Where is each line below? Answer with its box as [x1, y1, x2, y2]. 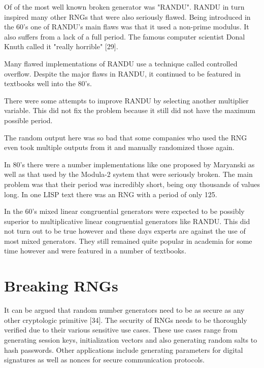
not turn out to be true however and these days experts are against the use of [4, 226, 246, 236]
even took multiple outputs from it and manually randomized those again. [4, 142, 235, 153]
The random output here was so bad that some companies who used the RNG [4, 132, 247, 142]
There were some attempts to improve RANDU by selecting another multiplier [4, 95, 249, 105]
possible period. [4, 115, 53, 125]
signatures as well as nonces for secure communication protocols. [4, 354, 205, 365]
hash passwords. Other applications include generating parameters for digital [4, 344, 243, 355]
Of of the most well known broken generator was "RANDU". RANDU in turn [4, 2, 245, 12]
